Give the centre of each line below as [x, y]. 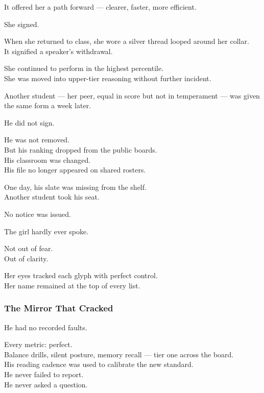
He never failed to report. [44, 374]
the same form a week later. [48, 105]
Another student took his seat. [52, 197]
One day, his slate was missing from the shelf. [75, 187]
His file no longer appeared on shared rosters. [75, 170]
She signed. [22, 24]
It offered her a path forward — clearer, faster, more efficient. [100, 7]
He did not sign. [29, 122]
